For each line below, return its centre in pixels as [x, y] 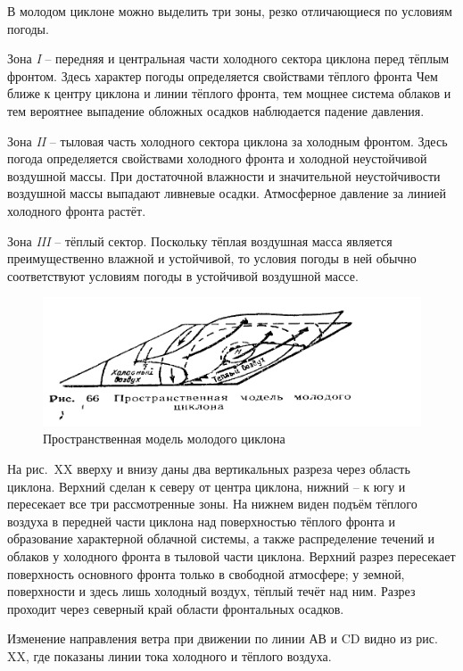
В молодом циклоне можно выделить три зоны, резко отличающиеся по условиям [230, 11]
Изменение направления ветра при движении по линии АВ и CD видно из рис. [223, 638]
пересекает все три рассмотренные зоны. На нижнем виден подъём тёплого [212, 504]
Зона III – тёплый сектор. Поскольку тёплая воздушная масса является [200, 240]
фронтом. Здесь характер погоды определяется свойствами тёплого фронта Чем [223, 75]
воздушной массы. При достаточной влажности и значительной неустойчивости [224, 175]
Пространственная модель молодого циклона [164, 439]
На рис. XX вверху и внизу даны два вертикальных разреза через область [209, 469]
